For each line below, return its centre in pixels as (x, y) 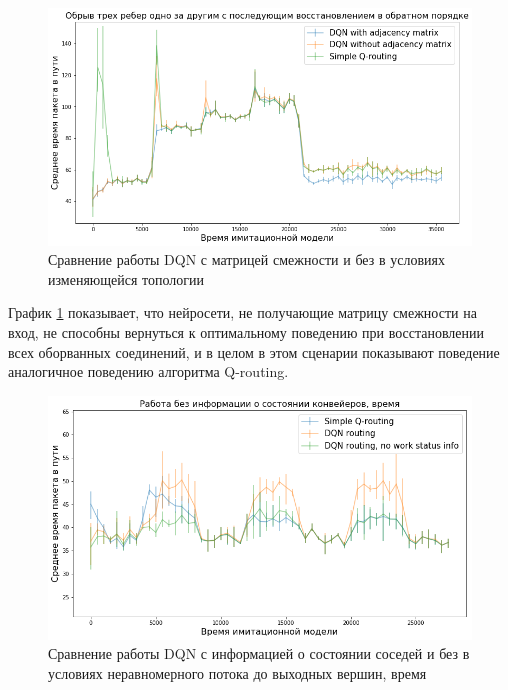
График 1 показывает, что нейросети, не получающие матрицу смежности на (242, 312)
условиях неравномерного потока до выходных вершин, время (237, 672)
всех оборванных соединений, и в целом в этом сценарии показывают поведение (254, 351)
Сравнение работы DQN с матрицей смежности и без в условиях (246, 259)
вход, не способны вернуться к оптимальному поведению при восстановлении (246, 331)
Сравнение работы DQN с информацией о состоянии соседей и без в (259, 653)
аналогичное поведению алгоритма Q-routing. (148, 371)
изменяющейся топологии (126, 278)
